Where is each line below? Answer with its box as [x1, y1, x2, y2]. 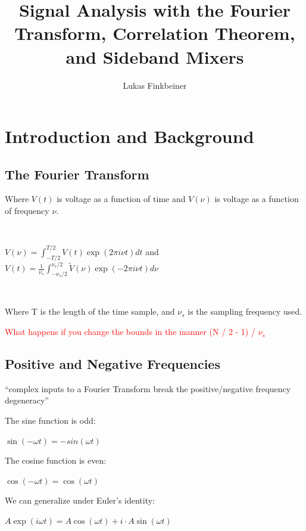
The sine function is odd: [5, 414, 96, 427]
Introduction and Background [5, 124, 254, 148]
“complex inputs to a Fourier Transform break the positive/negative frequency [5, 382, 291, 395]
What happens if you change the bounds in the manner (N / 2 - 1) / [5, 325, 255, 338]
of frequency [5, 204, 49, 217]
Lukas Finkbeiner [123, 79, 187, 91]
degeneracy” [5, 394, 49, 406]
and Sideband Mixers [65, 44, 244, 69]
